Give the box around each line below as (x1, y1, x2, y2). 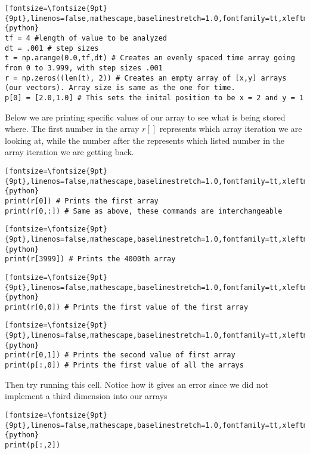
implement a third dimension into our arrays (5, 390, 168, 402)
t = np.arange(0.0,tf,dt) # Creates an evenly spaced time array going (5, 54, 295, 63)
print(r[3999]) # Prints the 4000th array (5, 255, 176, 264)
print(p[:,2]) (5, 440, 61, 449)
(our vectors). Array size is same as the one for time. (5, 84, 235, 92)
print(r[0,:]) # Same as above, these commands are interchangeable (5, 206, 283, 215)
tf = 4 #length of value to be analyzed (5, 33, 168, 42)
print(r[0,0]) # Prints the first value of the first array (5, 302, 249, 311)
